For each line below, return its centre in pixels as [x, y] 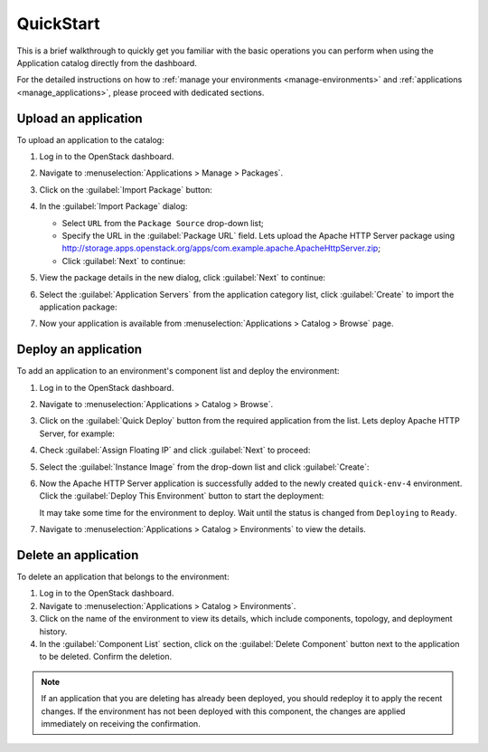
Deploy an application [80, 350]
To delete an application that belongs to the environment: [123, 577]
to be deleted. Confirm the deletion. [105, 657]
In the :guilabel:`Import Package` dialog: [113, 206]
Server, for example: [77, 433]
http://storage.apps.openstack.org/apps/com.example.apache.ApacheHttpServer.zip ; [221, 248]
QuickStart [58, 24]
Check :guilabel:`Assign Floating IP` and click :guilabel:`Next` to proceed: [175, 450]
